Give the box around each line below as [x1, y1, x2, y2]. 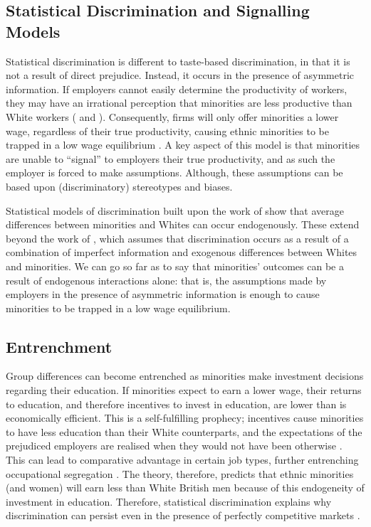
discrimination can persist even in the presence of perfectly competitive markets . [6, 508, 360, 523]
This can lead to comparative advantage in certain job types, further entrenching [6, 452, 359, 467]
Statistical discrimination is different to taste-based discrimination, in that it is [6, 53, 350, 68]
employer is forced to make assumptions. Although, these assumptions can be [6, 165, 343, 180]
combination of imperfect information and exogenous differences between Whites [6, 245, 357, 260]
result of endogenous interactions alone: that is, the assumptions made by [6, 272, 327, 287]
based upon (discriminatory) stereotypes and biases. [6, 179, 233, 193]
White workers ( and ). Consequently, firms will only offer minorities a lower [6, 109, 339, 124]
